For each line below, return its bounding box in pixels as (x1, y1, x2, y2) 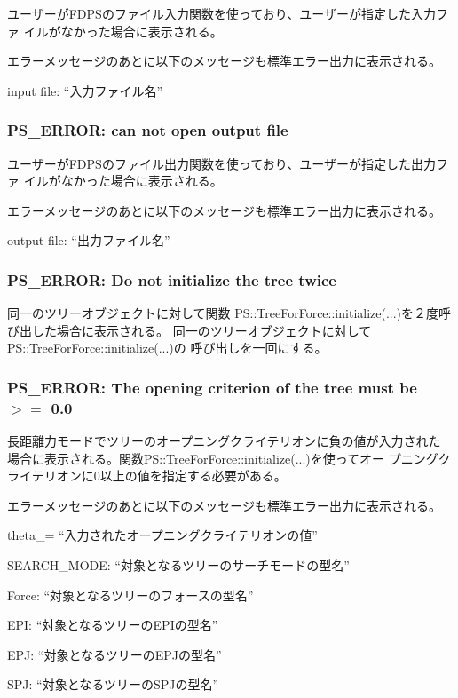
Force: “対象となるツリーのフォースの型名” (7, 585, 254, 604)
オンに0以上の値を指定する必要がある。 (56, 466, 287, 485)
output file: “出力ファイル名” (7, 231, 170, 250)
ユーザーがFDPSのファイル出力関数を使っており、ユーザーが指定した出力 (7, 154, 436, 172)
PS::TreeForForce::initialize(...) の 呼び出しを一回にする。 (7, 338, 328, 357)
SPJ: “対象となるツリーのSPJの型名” (7, 675, 219, 694)
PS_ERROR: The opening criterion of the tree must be (7, 376, 417, 398)
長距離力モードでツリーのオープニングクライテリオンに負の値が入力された (7, 432, 441, 450)
